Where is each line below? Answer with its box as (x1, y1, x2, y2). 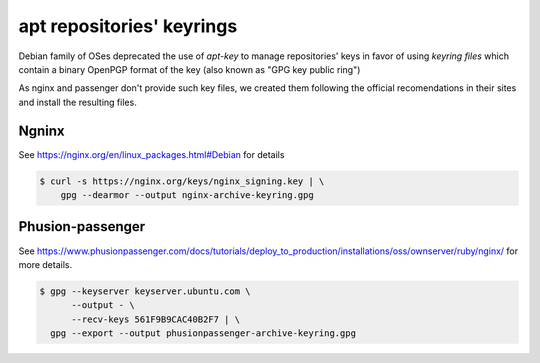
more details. (18, 258, 73, 270)
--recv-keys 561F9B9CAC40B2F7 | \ (71, 313, 240, 325)
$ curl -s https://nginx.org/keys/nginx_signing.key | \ (39, 175, 325, 187)
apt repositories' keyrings (18, 15, 238, 37)
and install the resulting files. (18, 96, 137, 108)
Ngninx (18, 122, 65, 139)
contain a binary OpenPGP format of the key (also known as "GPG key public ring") (18, 63, 361, 75)
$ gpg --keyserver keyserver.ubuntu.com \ (39, 285, 251, 297)
